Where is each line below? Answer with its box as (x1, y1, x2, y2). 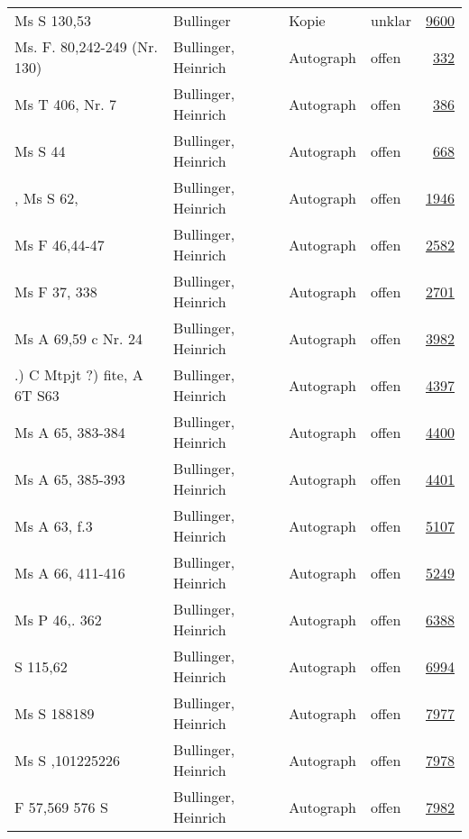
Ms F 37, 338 (14, 280, 97, 302)
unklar (371, 10, 411, 31)
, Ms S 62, (14, 187, 78, 208)
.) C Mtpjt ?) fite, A (14, 364, 143, 385)
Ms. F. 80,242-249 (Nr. (14, 36, 159, 57)
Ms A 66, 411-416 (14, 561, 125, 583)
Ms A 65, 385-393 (14, 468, 125, 489)
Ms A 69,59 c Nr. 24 (14, 327, 143, 349)
